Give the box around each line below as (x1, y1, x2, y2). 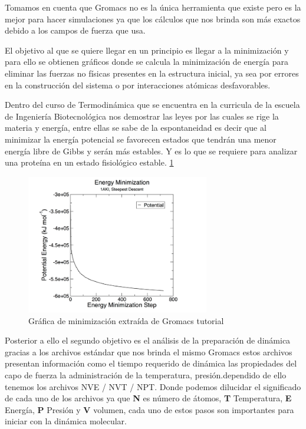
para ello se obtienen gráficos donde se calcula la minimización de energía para (5, 55, 289, 68)
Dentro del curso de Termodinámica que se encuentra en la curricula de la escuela (5, 98, 300, 111)
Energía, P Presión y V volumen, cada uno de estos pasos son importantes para (5, 403, 294, 415)
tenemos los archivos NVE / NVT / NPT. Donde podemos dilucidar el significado (5, 380, 301, 392)
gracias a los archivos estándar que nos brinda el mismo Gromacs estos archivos (5, 345, 292, 358)
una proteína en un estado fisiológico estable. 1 (5, 156, 174, 169)
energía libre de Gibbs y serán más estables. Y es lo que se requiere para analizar (5, 144, 298, 157)
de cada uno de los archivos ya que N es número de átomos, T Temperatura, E (5, 392, 292, 404)
